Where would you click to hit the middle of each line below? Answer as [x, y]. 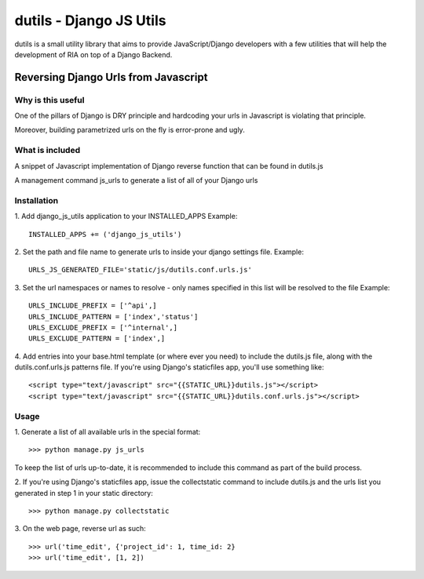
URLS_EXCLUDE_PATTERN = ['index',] [97, 339]
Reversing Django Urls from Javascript [111, 77]
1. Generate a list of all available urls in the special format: [108, 432]
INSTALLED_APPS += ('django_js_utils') [105, 234]
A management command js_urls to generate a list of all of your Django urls [136, 180]
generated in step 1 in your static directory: [84, 493]
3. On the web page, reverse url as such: [80, 529]
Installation [37, 200]
